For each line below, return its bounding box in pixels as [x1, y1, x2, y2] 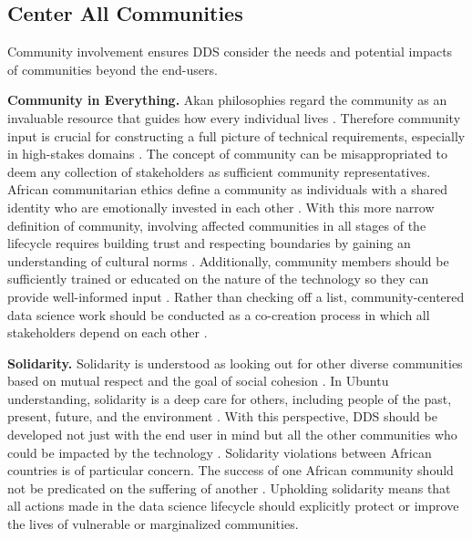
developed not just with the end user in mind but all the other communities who [7, 425, 457, 444]
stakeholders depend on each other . [7, 323, 208, 342]
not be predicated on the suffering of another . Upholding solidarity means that [7, 478, 451, 497]
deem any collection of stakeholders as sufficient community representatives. [7, 161, 431, 181]
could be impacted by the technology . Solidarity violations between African [7, 442, 432, 461]
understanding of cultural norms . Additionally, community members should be [7, 251, 449, 270]
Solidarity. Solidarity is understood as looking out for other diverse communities [7, 353, 463, 372]
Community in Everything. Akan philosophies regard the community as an [7, 90, 447, 109]
